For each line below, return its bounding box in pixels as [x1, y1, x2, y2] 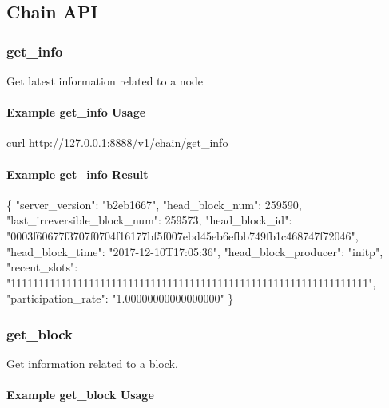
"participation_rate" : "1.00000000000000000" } [6, 290, 234, 307]
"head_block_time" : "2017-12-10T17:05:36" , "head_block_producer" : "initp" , [6, 243, 383, 259]
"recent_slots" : [6, 259, 78, 275]
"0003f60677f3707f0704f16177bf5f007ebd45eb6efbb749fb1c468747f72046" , [6, 227, 359, 244]
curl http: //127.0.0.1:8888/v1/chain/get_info [6, 134, 228, 151]
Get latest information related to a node [6, 73, 204, 89]
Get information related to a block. [6, 355, 178, 372]
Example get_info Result [6, 165, 149, 182]
